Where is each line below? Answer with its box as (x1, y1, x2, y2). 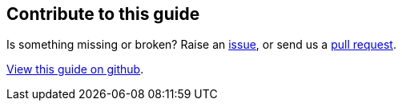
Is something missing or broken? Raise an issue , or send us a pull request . (6, 38, 396, 52)
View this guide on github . (6, 62, 144, 77)
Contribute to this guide (6, 4, 200, 24)
